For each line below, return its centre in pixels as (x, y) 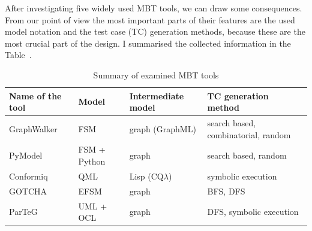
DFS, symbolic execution (253, 212)
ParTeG (23, 212)
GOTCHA (28, 191)
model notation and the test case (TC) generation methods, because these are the (155, 31)
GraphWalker (33, 128)
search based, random (247, 155)
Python (92, 161)
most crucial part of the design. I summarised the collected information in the (148, 43)
